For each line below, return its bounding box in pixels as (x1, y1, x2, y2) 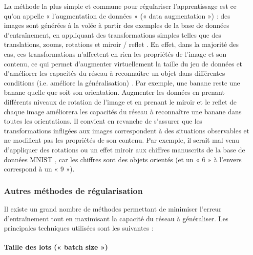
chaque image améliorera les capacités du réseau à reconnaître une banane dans (4, 106, 242, 116)
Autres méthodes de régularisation (4, 184, 143, 196)
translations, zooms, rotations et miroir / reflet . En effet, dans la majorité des (4, 39, 239, 49)
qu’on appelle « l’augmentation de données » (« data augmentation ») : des (4, 10, 230, 21)
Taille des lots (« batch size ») (4, 242, 108, 252)
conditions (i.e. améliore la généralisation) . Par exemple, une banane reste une (4, 77, 240, 87)
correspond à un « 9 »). (4, 164, 75, 174)
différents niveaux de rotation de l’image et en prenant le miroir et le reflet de (4, 96, 237, 106)
